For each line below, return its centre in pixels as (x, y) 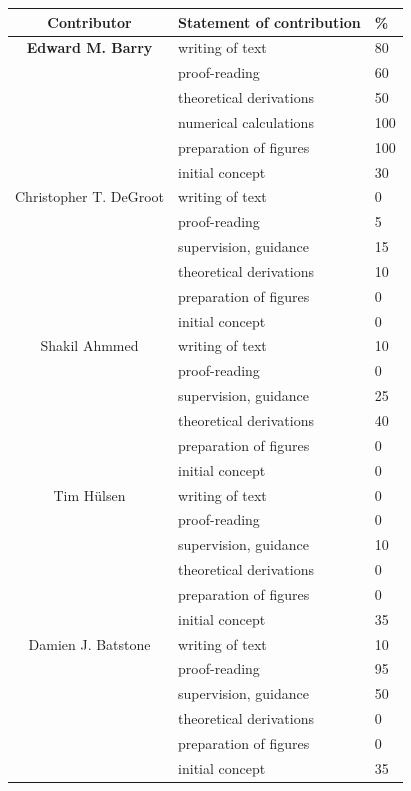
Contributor (89, 21)
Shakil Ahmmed (89, 345)
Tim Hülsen (89, 494)
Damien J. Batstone (89, 643)
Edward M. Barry (89, 47)
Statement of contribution (269, 21)
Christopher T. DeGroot (90, 196)
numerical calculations (246, 121)
